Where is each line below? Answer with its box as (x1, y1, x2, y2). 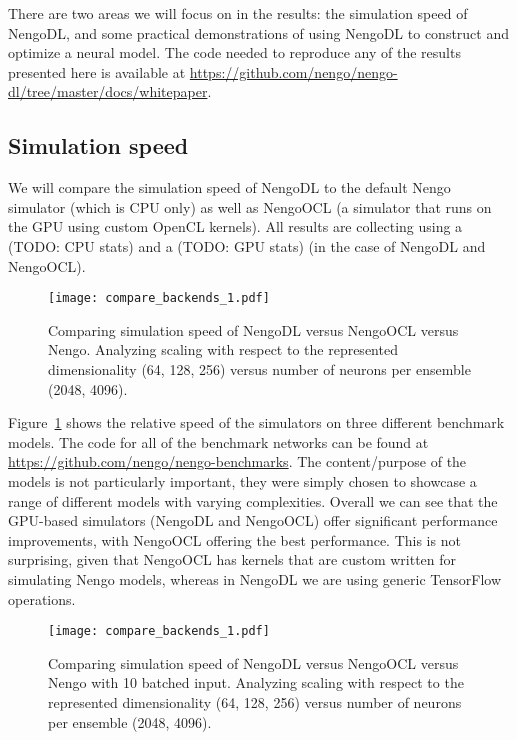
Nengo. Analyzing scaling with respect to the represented (48, 339, 398, 360)
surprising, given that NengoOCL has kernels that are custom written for (8, 549, 457, 570)
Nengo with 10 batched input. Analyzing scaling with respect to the (48, 672, 464, 693)
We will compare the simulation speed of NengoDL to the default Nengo (8, 177, 451, 198)
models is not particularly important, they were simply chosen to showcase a (8, 470, 477, 491)
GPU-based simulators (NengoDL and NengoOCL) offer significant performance (8, 510, 498, 531)
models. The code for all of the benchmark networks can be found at (8, 431, 429, 452)
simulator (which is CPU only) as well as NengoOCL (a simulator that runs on (8, 196, 492, 217)
